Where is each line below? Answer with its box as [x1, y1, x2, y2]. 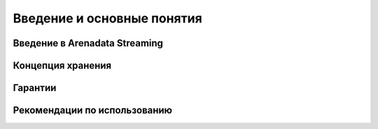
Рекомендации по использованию [13, 104, 173, 116]
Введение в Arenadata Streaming [13, 37, 164, 49]
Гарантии [13, 82, 57, 94]
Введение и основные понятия [13, 11, 202, 26]
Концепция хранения [13, 60, 112, 72]
